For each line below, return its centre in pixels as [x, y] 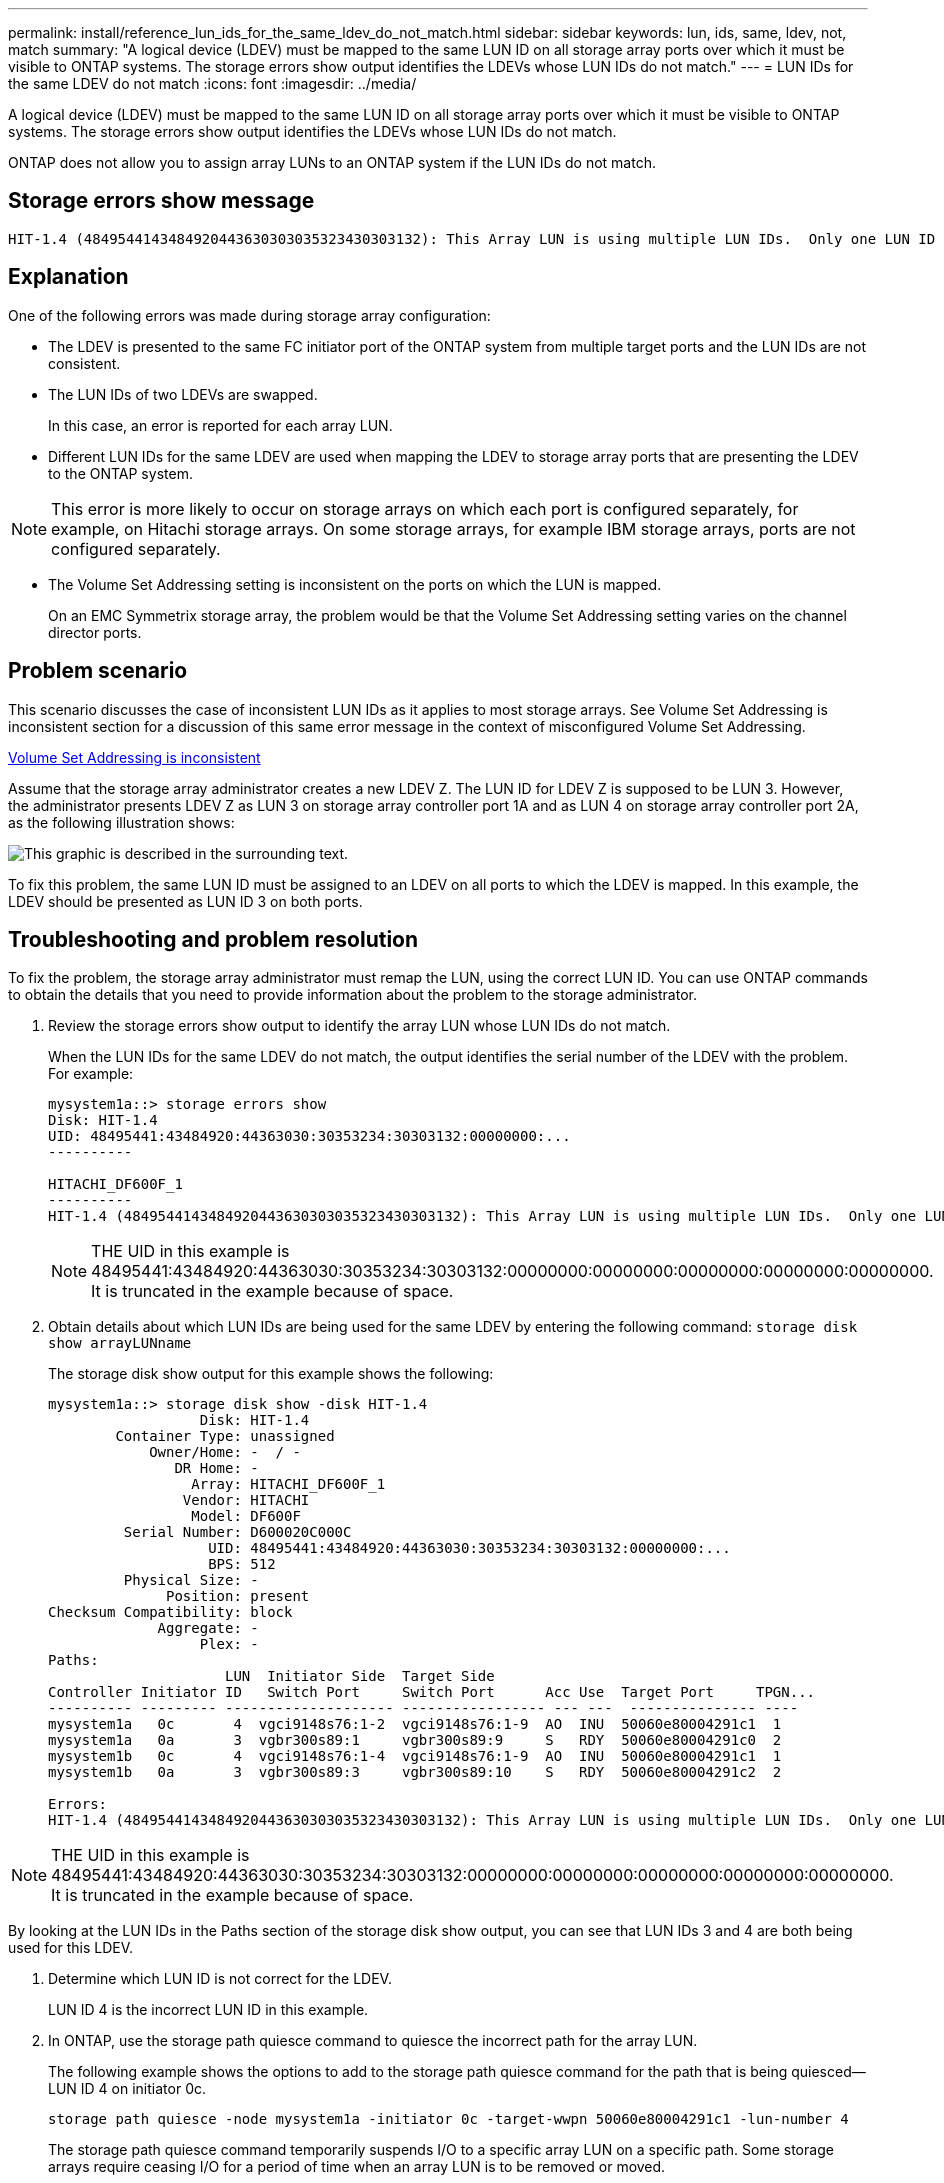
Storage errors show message [161, 201]
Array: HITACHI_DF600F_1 [288, 1484]
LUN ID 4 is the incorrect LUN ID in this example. [208, 2010]
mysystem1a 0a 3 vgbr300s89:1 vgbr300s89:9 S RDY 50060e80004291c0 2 [415, 1740]
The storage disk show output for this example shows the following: [271, 1374]
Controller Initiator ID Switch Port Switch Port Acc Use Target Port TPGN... [432, 1692]
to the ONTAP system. [120, 473]
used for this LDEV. [71, 1948]
